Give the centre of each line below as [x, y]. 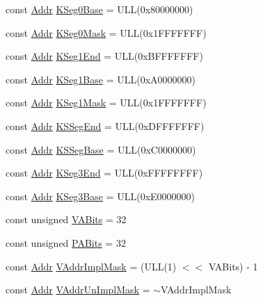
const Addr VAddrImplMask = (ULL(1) [91, 266]
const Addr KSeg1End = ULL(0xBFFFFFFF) [104, 56]
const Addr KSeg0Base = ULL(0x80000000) [99, 9]
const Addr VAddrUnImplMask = [78, 290]
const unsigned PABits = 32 [66, 242]
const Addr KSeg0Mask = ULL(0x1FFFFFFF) [106, 32]
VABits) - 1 [233, 266]
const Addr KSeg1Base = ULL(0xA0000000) [101, 79]
